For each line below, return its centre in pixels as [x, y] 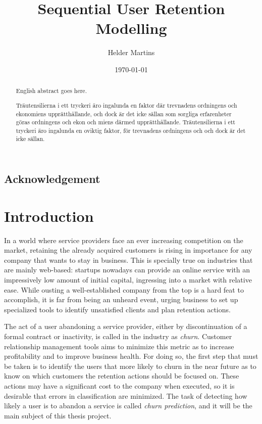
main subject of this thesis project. [58, 415]
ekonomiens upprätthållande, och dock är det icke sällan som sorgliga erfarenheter [124, 113]
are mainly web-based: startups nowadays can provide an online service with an [127, 270]
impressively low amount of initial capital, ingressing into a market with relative [128, 280]
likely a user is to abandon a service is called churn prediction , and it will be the [128, 406]
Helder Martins [131, 52]
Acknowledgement [52, 179]
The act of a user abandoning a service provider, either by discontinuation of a [126, 326]
